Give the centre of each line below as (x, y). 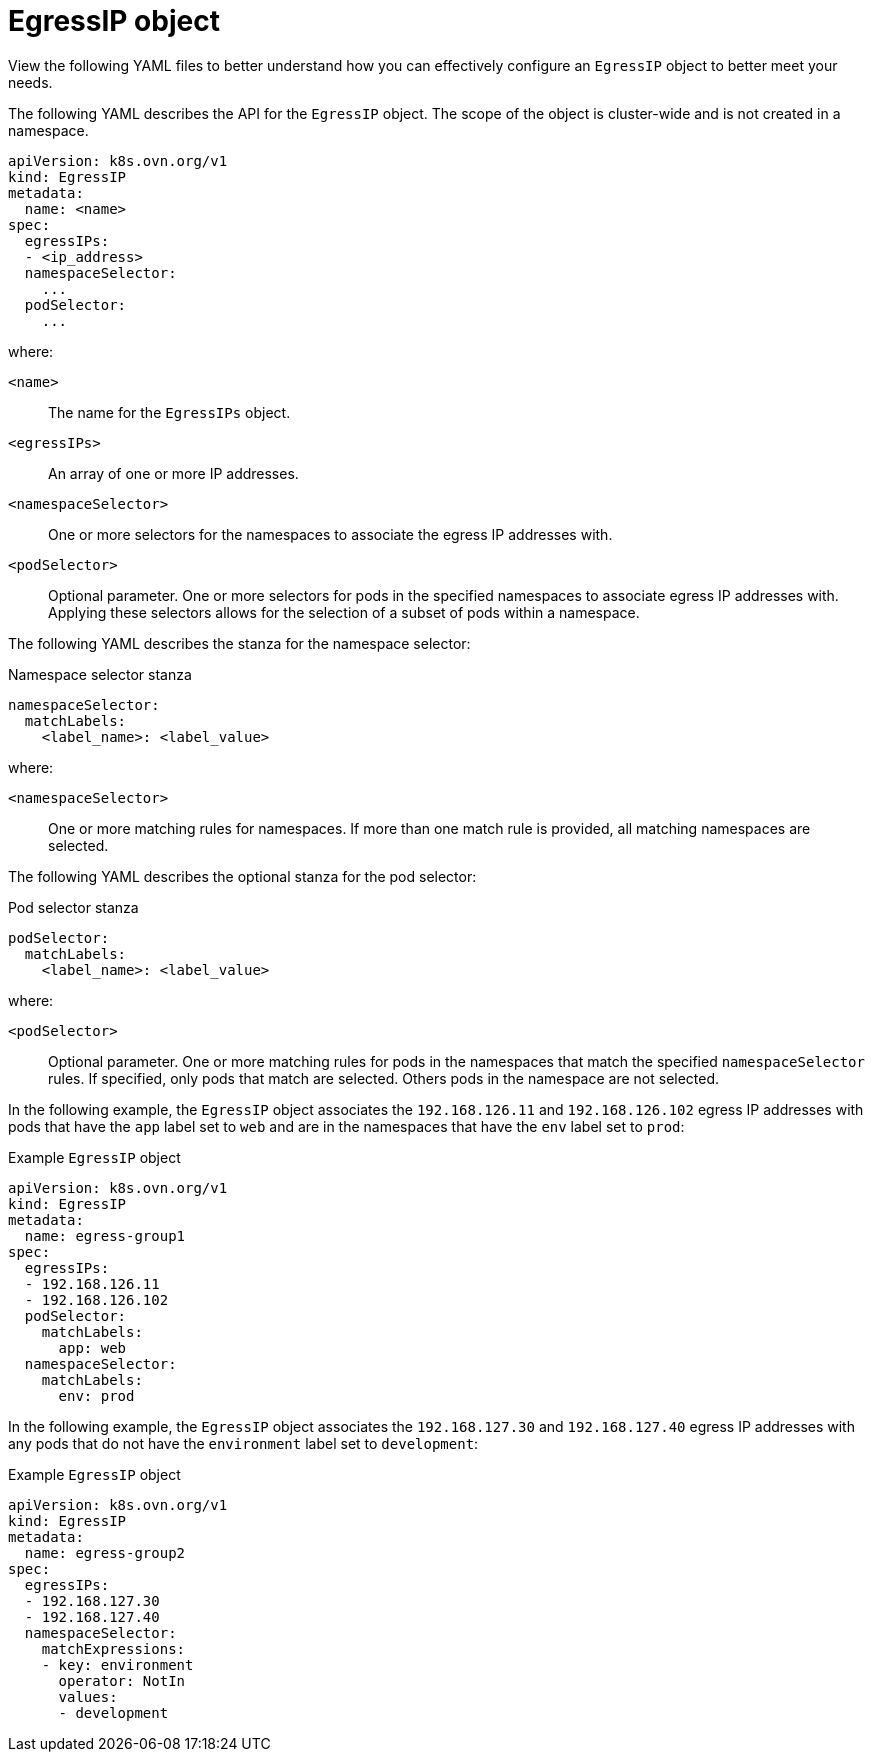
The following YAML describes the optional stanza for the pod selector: (242, 876)
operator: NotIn (122, 1680)
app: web (92, 1347)
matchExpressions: (113, 1648)
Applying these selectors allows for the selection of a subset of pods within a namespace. (344, 612)
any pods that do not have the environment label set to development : (243, 1443)
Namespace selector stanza (100, 674)
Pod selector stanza (73, 907)
